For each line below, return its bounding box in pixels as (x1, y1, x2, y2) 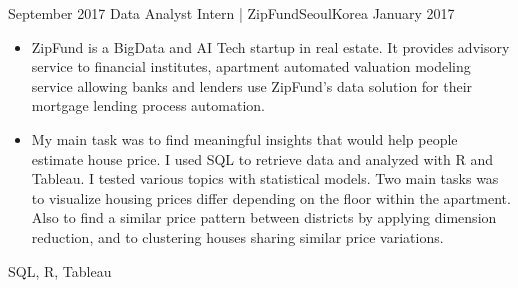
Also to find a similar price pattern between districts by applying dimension (31, 207, 497, 228)
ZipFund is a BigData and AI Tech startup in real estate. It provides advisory (31, 36, 510, 57)
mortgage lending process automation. (31, 95, 265, 116)
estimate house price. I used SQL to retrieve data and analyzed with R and (31, 148, 493, 169)
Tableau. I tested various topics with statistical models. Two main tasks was (31, 168, 499, 189)
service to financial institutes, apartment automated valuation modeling (31, 56, 471, 77)
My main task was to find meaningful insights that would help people (31, 128, 458, 149)
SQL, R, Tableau (8, 260, 112, 281)
